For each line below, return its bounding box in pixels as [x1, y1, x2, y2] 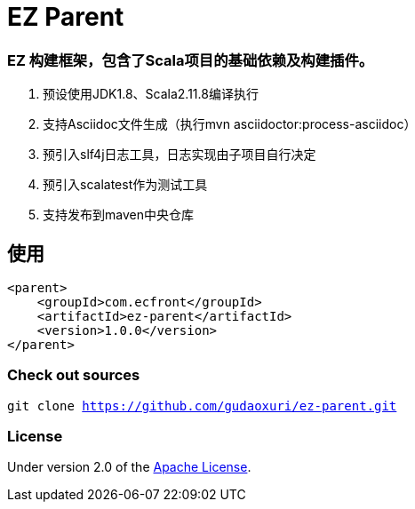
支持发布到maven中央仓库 [43, 207, 194, 223]
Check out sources [7, 366, 140, 385]
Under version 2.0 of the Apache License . [7, 459, 251, 475]
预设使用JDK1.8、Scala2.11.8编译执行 [43, 86, 259, 102]
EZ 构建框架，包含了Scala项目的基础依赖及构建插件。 [7, 51, 374, 69]
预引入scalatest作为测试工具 [43, 177, 208, 193]
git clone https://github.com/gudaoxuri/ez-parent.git [7, 398, 397, 413]
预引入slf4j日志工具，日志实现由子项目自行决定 [43, 147, 316, 163]
